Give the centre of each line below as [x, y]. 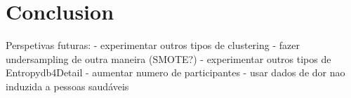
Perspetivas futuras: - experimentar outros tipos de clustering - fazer [153, 45]
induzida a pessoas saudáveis [67, 86]
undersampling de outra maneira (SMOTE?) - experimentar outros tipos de [168, 58]
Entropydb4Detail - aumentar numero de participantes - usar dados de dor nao [175, 72]
